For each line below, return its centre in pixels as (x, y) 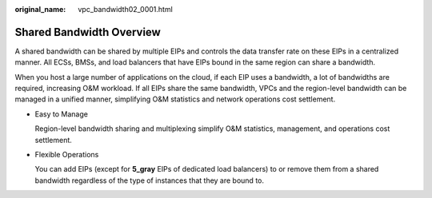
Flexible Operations (67, 155)
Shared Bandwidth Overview (88, 32)
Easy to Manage (61, 114)
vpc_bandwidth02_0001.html (126, 9)
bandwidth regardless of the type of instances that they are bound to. (149, 180)
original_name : (40, 9)
